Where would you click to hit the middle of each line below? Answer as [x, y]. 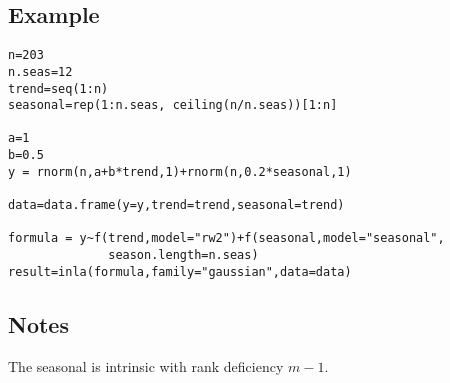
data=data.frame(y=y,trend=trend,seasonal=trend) [176, 205]
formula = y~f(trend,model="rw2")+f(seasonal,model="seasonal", [226, 238]
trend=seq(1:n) [58, 88]
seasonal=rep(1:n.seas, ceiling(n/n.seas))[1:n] [173, 105]
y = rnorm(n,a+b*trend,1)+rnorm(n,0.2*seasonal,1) [180, 171]
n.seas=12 [40, 71]
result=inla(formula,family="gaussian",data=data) [180, 271]
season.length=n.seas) [183, 255]
